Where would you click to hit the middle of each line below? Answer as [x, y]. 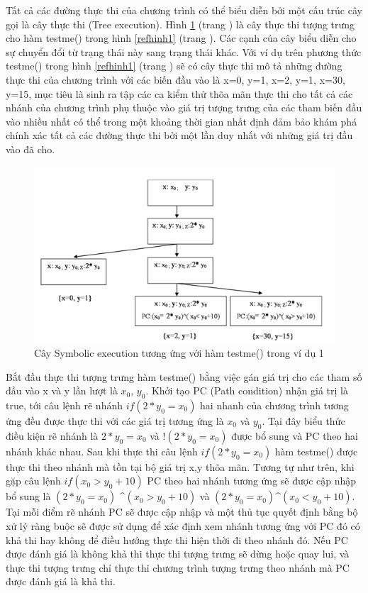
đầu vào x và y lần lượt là [62, 390]
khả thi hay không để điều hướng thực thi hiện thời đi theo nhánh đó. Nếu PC [177, 539]
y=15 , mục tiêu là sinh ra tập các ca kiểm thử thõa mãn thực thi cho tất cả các [179, 93]
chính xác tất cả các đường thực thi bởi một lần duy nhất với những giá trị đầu [179, 135]
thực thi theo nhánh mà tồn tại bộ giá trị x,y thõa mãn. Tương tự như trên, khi [180, 466]
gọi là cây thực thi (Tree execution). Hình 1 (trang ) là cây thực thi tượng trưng [180, 24]
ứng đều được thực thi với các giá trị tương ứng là [115, 420]
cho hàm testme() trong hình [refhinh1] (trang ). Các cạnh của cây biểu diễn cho [181, 38]
